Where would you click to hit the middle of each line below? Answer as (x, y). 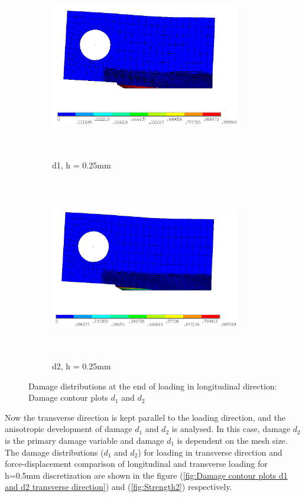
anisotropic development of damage (69, 429)
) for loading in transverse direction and (210, 452)
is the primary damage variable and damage (85, 441)
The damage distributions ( (54, 452)
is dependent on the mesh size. (232, 441)
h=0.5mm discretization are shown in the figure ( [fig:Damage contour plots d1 (146, 475)
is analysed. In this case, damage (231, 429)
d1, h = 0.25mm (82, 165)
